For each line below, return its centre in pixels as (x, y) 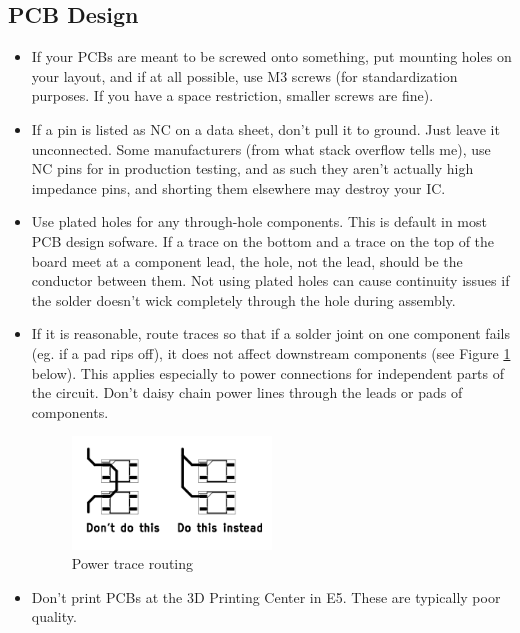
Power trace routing (132, 563)
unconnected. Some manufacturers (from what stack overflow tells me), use (261, 148)
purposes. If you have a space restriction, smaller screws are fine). (232, 95)
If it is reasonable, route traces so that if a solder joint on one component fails (270, 333)
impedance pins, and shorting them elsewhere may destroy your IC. (238, 187)
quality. (54, 616)
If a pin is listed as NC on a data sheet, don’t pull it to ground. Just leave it (265, 128)
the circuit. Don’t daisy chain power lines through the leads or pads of (247, 392)
